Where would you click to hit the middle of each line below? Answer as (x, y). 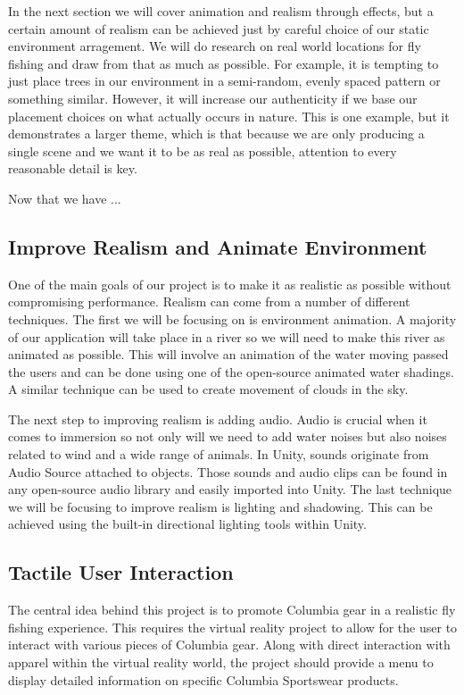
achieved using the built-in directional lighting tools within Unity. (187, 524)
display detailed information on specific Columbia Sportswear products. (203, 679)
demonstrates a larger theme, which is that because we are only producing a (216, 134)
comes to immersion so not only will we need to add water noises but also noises (228, 436)
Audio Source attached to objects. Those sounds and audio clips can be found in (228, 471)
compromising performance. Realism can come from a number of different (209, 301)
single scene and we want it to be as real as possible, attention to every (203, 151)
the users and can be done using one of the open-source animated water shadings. (231, 371)
